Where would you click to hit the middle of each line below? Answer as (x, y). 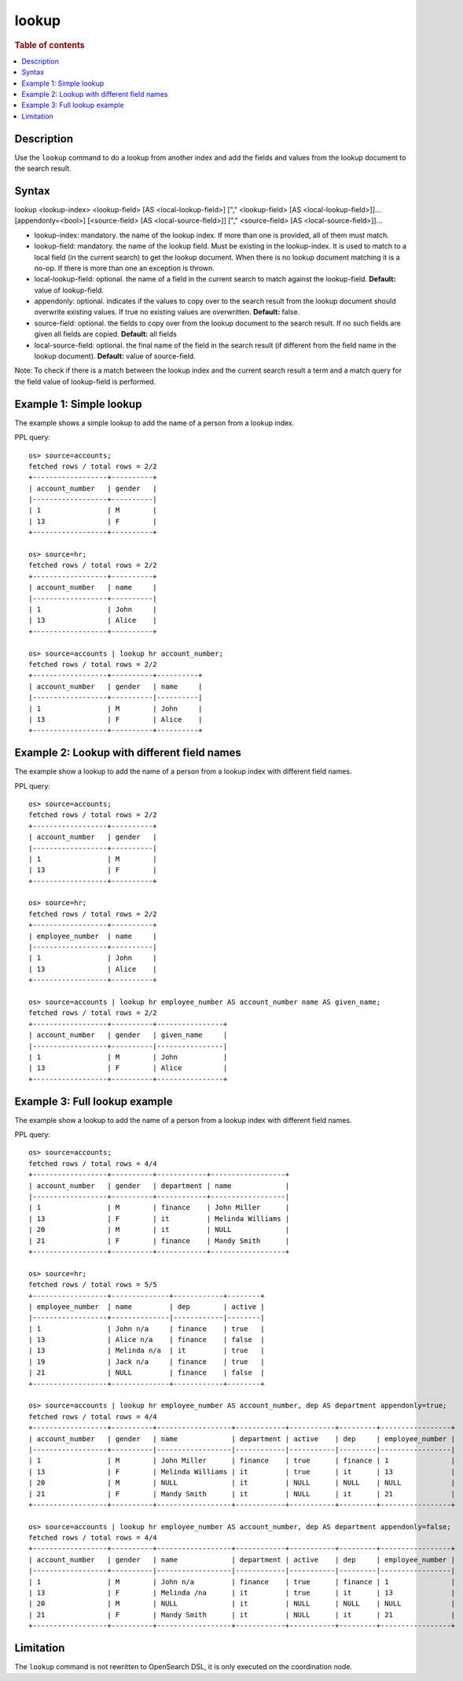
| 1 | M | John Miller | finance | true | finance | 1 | (242, 1461)
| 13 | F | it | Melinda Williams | (159, 1218)
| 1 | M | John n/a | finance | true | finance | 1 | (242, 1582)
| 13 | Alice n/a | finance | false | (147, 1340)
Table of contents (50, 45)
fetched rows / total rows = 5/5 (93, 1285)
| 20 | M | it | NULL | (159, 1230)
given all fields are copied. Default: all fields (105, 334)
